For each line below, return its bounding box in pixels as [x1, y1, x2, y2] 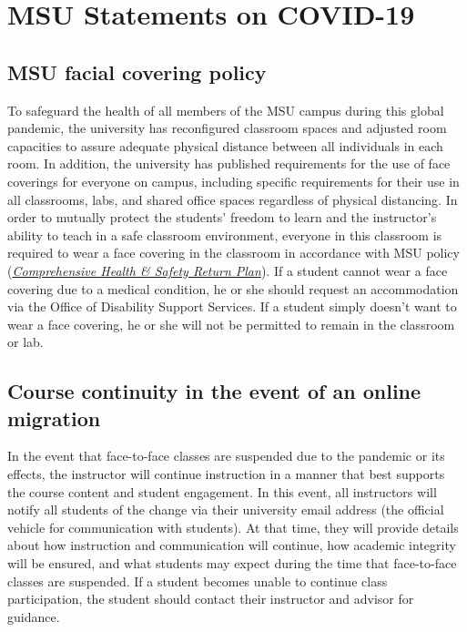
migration [7, 403, 101, 432]
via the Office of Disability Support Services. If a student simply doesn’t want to [7, 297, 457, 316]
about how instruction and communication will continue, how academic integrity [7, 535, 456, 555]
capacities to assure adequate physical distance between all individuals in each [7, 136, 443, 155]
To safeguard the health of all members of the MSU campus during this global [7, 100, 444, 119]
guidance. [7, 607, 60, 626]
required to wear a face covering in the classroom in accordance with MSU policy [7, 243, 460, 262]
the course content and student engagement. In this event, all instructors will [7, 482, 437, 501]
